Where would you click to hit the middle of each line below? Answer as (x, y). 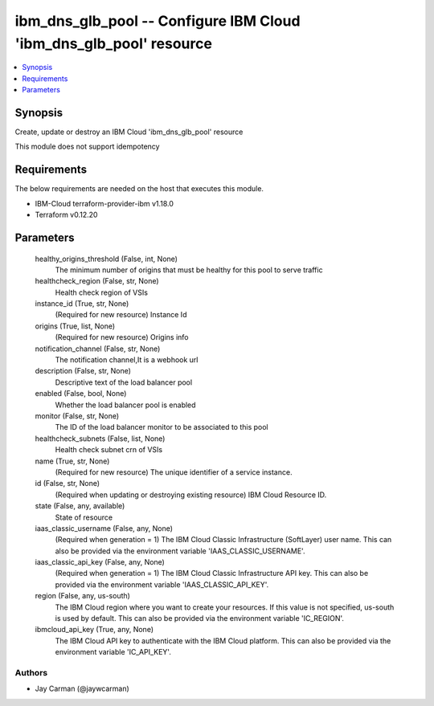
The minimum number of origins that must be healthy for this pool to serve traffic (189, 270)
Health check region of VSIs (102, 292)
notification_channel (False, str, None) (98, 349)
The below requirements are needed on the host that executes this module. (139, 189)
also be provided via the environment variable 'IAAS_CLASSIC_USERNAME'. (180, 551)
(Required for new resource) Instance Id (121, 315)
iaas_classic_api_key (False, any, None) (100, 562)
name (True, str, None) (72, 461)
